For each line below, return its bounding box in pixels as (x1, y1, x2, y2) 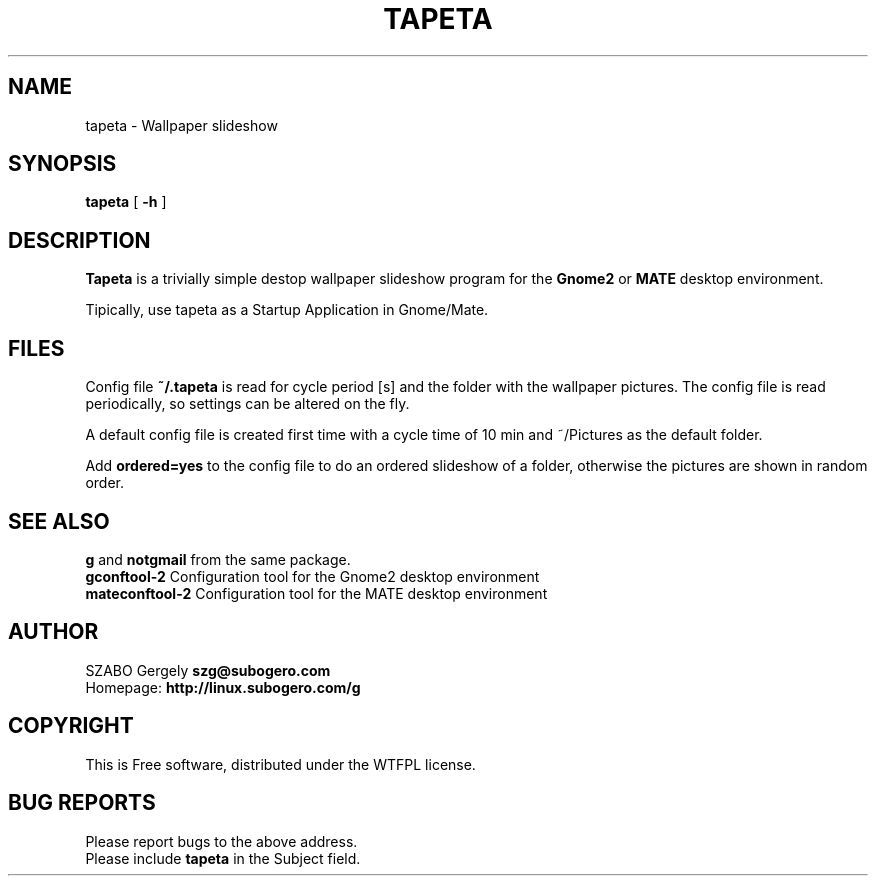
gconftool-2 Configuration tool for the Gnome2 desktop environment (85, 567, 540, 585)
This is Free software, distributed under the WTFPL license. (85, 755, 476, 773)
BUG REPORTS (8, 790, 156, 816)
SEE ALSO (8, 508, 110, 534)
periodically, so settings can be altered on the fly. (85, 395, 410, 413)
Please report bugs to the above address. (85, 832, 358, 850)
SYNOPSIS (8, 151, 117, 177)
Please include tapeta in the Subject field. (85, 849, 361, 867)
